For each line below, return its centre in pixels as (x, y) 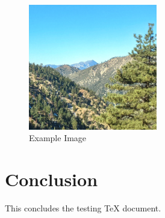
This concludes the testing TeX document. (83, 207)
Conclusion (51, 179)
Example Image (58, 138)
